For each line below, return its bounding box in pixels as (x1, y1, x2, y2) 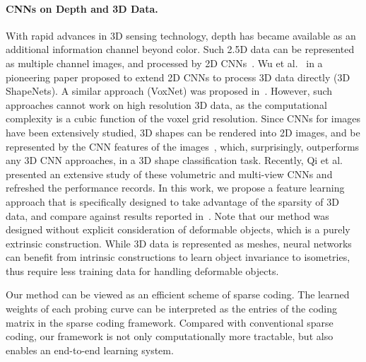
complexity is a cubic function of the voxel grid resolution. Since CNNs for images (6, 111, 361, 126)
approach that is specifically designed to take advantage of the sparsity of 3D (6, 194, 339, 209)
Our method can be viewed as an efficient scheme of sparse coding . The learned (6, 287, 350, 302)
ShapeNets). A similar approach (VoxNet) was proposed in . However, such (6, 83, 333, 98)
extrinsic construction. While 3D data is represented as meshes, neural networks (6, 235, 352, 250)
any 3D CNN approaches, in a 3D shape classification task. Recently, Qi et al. (6, 153, 343, 168)
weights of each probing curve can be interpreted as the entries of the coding (6, 301, 338, 316)
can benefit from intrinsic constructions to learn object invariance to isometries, (6, 250, 350, 264)
